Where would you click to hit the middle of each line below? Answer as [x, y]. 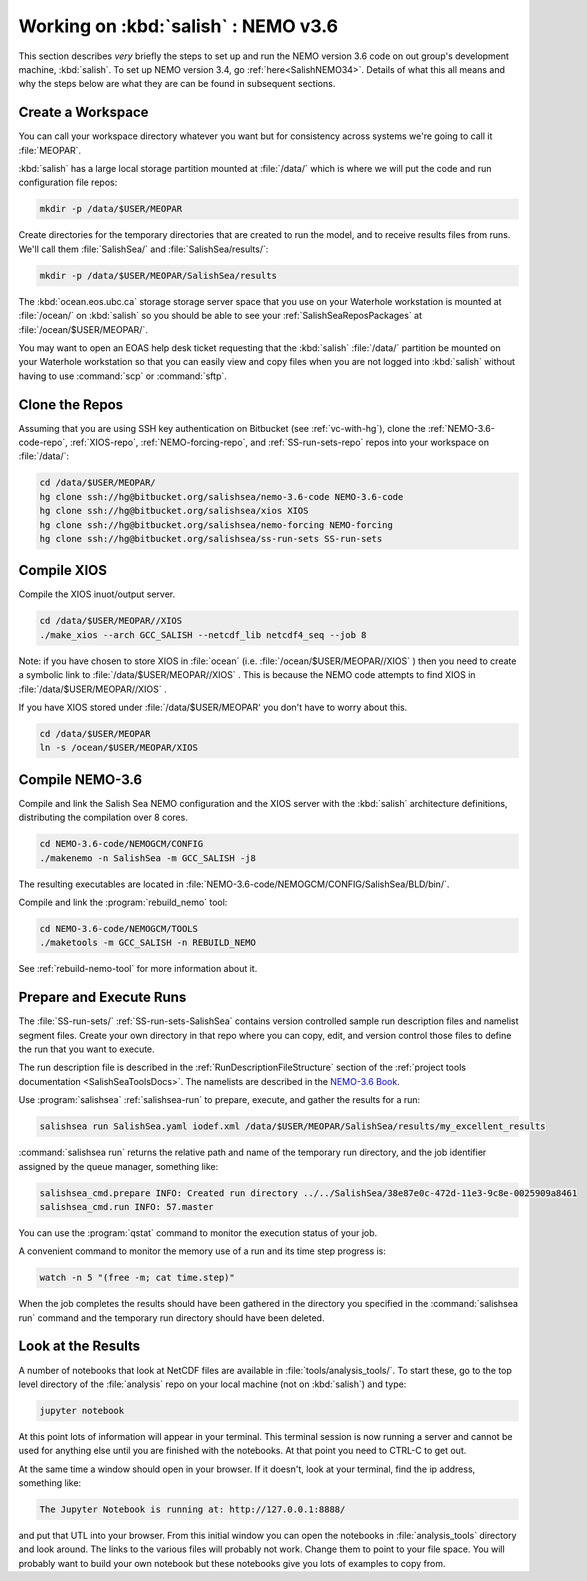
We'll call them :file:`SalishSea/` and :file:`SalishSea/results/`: [143, 249]
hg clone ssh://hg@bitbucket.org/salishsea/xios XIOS [174, 511]
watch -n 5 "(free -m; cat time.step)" [137, 1278]
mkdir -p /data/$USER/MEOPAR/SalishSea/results [158, 275]
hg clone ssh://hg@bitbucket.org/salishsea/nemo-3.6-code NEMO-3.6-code [221, 496]
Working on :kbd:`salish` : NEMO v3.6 [178, 26]
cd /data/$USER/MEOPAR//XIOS [111, 621]
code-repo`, [43, 442]
